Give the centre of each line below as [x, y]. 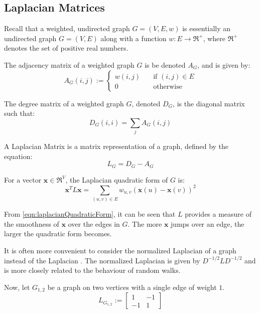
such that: [20, 113]
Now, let [17, 287]
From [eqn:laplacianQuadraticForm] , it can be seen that [90, 214]
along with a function [134, 38]
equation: [18, 156]
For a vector [23, 179]
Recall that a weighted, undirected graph [67, 28]
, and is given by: [224, 64]
